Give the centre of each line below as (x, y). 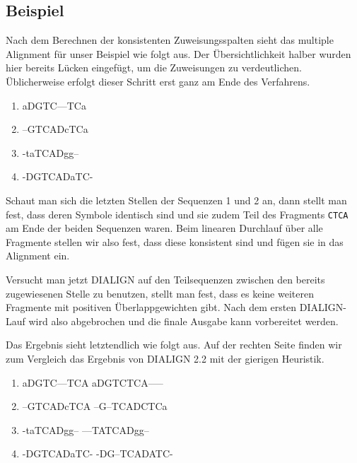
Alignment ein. (38, 256)
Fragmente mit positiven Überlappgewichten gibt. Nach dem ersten (151, 307)
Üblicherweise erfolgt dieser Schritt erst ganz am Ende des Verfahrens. (158, 81)
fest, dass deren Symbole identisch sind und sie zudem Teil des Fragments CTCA (177, 214)
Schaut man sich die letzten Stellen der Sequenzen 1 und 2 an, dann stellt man (176, 200)
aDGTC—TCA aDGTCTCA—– (93, 382)
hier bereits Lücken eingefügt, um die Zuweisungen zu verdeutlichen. (154, 68)
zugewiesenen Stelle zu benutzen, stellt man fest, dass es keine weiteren (160, 293)
